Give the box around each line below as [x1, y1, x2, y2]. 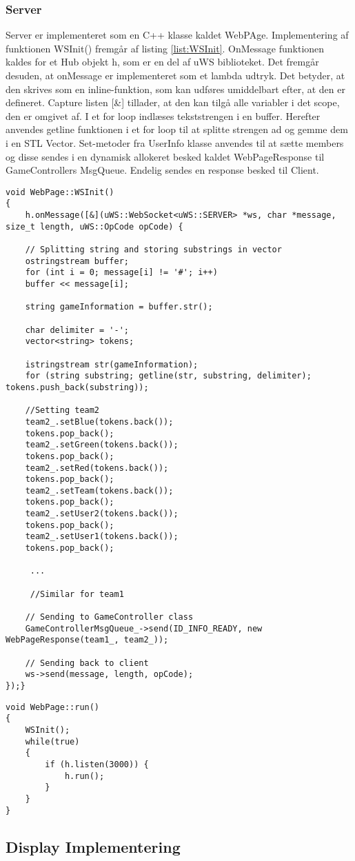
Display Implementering [6, 835, 181, 857]
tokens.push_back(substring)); [6, 382, 149, 392]
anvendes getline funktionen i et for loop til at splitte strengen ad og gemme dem [6, 122, 348, 136]
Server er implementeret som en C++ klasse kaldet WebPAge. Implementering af [6, 28, 349, 42]
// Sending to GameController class [25, 612, 194, 622]
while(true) [25, 736, 80, 747]
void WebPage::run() [6, 702, 100, 712]
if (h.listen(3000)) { [45, 759, 149, 769]
